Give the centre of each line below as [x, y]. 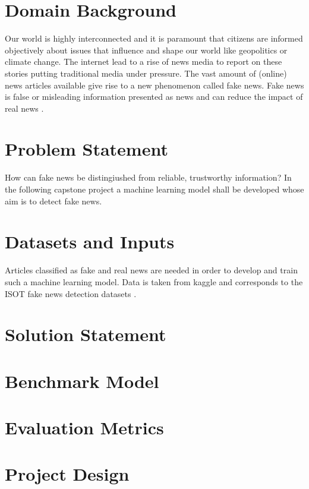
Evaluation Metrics [84, 428]
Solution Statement [86, 334]
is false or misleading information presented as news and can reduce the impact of [154, 97]
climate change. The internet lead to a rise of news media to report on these [144, 61]
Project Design [67, 474]
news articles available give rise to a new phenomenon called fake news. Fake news [154, 85]
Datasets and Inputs [90, 242]
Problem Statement [86, 149]
